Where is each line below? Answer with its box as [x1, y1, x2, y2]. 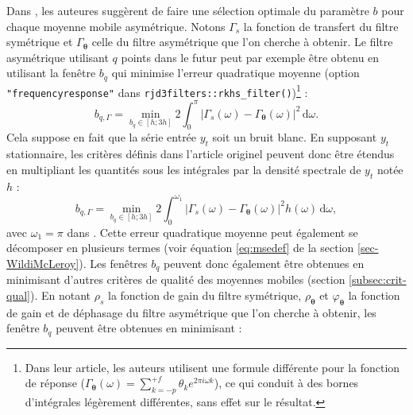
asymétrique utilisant [6, 48, 109, 65]
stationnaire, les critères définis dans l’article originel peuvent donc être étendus [6, 145, 395, 162]
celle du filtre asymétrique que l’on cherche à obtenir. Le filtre [91, 33, 393, 50]
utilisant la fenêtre [6, 64, 96, 81]
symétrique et [6, 33, 73, 50]
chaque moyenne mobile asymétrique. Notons [6, 17, 226, 34]
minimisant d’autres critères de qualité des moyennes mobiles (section [6, 271, 345, 288]
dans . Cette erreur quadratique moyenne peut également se [67, 223, 358, 240]
